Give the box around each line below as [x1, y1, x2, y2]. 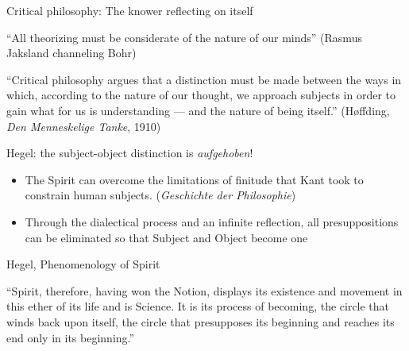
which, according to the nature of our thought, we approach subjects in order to [6, 87, 396, 103]
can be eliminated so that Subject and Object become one [25, 229, 308, 245]
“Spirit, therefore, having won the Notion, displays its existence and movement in [6, 282, 403, 299]
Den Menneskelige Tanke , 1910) [6, 118, 161, 134]
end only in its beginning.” [6, 329, 135, 345]
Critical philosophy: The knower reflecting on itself [6, 2, 253, 18]
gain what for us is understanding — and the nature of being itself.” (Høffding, [6, 102, 390, 118]
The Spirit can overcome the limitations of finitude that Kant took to [25, 171, 364, 187]
